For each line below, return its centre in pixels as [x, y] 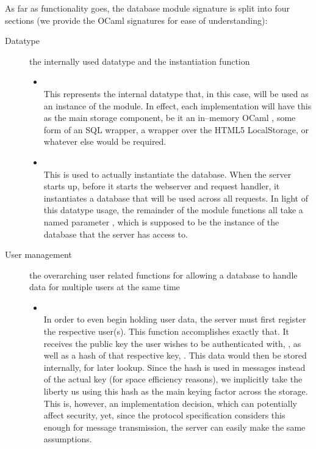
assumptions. [68, 439]
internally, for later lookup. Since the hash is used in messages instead [174, 367]
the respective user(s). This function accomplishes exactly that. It [167, 331]
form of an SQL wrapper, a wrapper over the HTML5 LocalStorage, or [176, 129]
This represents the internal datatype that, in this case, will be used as [176, 93]
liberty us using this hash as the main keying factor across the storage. [176, 391]
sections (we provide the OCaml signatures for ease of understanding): [136, 20]
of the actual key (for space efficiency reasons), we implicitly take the [173, 379]
